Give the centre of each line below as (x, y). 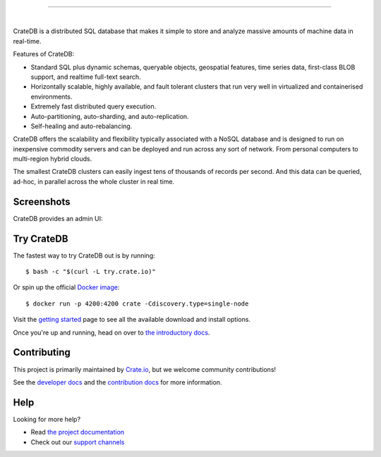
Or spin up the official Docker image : (66, 287)
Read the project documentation (78, 432)
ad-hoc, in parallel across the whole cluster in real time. (94, 181)
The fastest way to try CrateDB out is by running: (84, 255)
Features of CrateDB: (44, 54)
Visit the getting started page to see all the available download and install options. (132, 320)
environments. (52, 96)
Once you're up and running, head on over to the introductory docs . (111, 332)
